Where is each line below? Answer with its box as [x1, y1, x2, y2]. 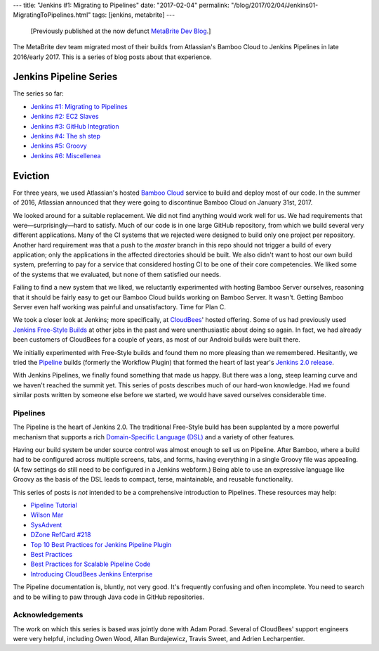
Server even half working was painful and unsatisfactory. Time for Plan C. [13, 303, 226, 311]
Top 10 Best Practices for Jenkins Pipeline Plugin [30, 540, 172, 548]
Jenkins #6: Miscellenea [30, 151, 101, 160]
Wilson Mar [30, 510, 64, 520]
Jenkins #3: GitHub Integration [30, 122, 119, 130]
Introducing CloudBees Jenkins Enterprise [30, 569, 153, 578]
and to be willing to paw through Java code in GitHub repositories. [13, 593, 205, 601]
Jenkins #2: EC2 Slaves [30, 112, 99, 121]
